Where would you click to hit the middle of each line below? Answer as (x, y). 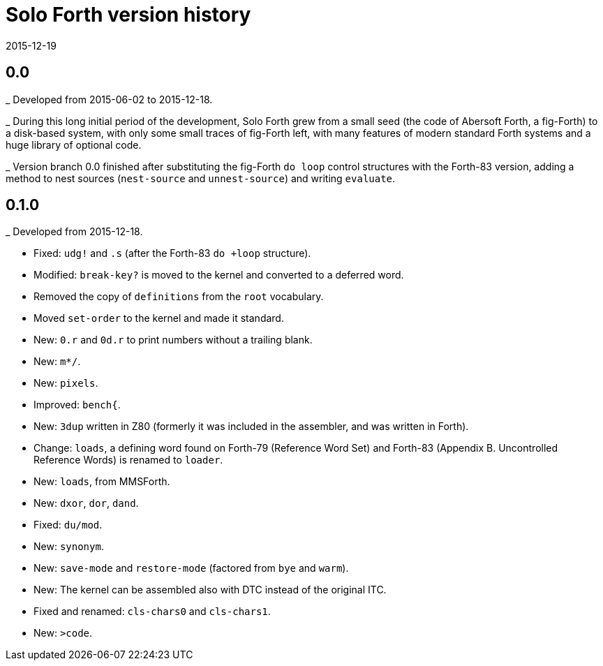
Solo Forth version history (128, 15)
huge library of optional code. (74, 145)
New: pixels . (66, 383)
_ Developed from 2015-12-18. (74, 232)
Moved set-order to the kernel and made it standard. (159, 318)
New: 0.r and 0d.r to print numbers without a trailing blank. (173, 340)
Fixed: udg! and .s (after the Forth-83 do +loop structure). (172, 253)
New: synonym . (69, 547)
